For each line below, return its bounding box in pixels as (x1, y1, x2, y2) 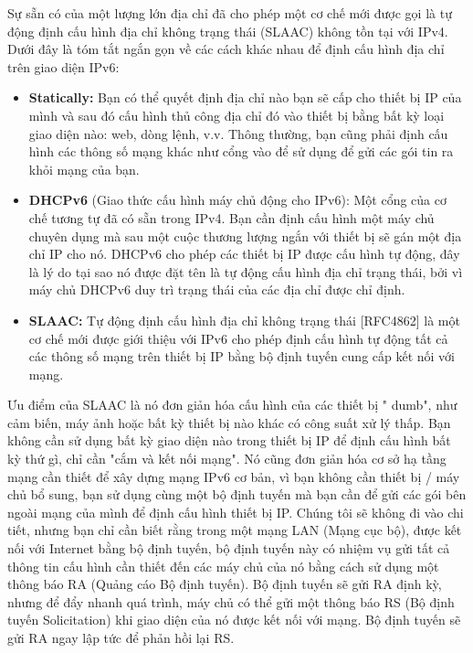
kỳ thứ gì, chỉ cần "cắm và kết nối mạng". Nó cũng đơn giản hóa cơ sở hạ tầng (7, 449, 447, 468)
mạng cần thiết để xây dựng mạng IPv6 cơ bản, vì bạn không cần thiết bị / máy (7, 466, 460, 486)
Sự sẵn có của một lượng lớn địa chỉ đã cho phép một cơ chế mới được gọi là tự (7, 4, 452, 22)
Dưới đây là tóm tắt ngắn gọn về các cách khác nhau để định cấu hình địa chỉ (7, 39, 445, 59)
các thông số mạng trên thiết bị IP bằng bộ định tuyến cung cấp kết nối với (28, 347, 456, 366)
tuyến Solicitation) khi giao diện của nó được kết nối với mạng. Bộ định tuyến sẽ (7, 610, 461, 629)
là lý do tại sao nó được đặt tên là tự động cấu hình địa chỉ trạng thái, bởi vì (28, 262, 463, 281)
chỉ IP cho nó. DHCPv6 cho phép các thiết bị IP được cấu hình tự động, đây (28, 244, 460, 263)
